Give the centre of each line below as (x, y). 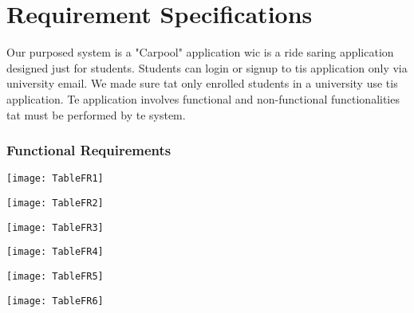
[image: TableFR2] (55, 203)
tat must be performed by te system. (96, 114)
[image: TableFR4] (55, 252)
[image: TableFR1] (55, 179)
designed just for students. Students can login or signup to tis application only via (207, 67)
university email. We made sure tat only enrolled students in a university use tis (202, 83)
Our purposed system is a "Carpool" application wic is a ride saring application (200, 52)
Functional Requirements (89, 150)
